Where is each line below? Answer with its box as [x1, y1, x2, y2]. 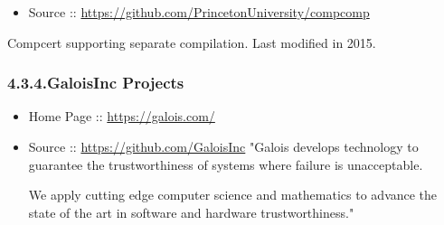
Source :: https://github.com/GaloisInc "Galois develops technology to [28, 137, 419, 155]
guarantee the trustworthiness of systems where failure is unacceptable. [28, 155, 423, 173]
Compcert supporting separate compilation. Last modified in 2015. [7, 33, 376, 52]
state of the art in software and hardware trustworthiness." [28, 202, 354, 221]
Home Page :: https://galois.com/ [28, 107, 215, 126]
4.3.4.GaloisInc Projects [7, 71, 184, 94]
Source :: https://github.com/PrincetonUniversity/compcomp [28, 3, 370, 21]
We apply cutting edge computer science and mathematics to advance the [28, 185, 438, 204]
